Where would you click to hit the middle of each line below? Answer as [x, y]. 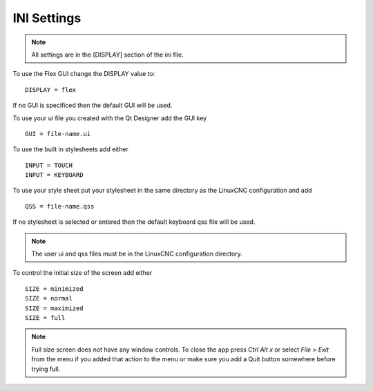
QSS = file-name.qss [60, 206]
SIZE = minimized [54, 289]
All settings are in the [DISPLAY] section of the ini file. [107, 55]
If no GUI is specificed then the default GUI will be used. [93, 105]
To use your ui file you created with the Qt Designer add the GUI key [110, 118]
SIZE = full [45, 317]
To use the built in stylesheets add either [71, 149]
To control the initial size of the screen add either [83, 273]
